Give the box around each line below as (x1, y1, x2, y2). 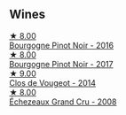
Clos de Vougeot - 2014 (9, 77, 96, 88)
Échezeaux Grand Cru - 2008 (9, 96, 117, 107)
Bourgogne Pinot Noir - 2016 (9, 40, 114, 50)
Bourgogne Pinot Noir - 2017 (9, 58, 114, 69)
